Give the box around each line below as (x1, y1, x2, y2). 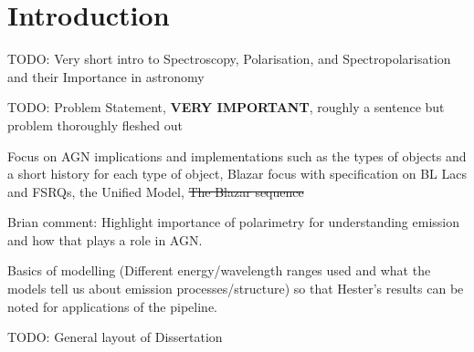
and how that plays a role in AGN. (7, 230, 203, 249)
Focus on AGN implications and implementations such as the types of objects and (7, 146, 467, 165)
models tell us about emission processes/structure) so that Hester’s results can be (7, 279, 464, 298)
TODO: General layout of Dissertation (7, 327, 223, 347)
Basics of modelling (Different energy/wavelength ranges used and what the (7, 261, 431, 280)
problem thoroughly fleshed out (7, 115, 183, 134)
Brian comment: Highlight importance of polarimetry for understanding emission (7, 212, 459, 232)
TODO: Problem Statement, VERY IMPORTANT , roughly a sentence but (7, 98, 445, 117)
